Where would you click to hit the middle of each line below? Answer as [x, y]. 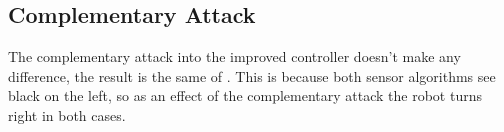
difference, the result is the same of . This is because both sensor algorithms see [252, 75]
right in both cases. [67, 114]
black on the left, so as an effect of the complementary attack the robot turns [245, 95]
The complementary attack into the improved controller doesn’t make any [234, 56]
